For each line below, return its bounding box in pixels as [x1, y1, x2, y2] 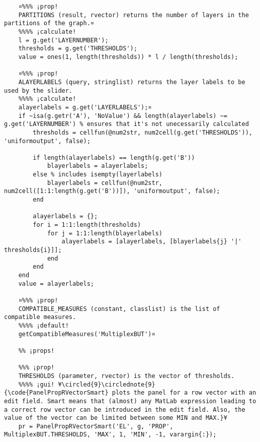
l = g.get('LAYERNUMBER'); [18, 36, 109, 44]
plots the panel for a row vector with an [112, 389, 256, 397]
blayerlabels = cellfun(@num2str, [47, 179, 162, 186]
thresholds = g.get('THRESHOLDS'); [18, 45, 137, 52]
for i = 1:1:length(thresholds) [33, 221, 141, 229]
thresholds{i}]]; [4, 246, 62, 254]
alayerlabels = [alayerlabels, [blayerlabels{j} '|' [61, 238, 242, 245]
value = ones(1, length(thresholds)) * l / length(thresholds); [18, 53, 238, 60]
